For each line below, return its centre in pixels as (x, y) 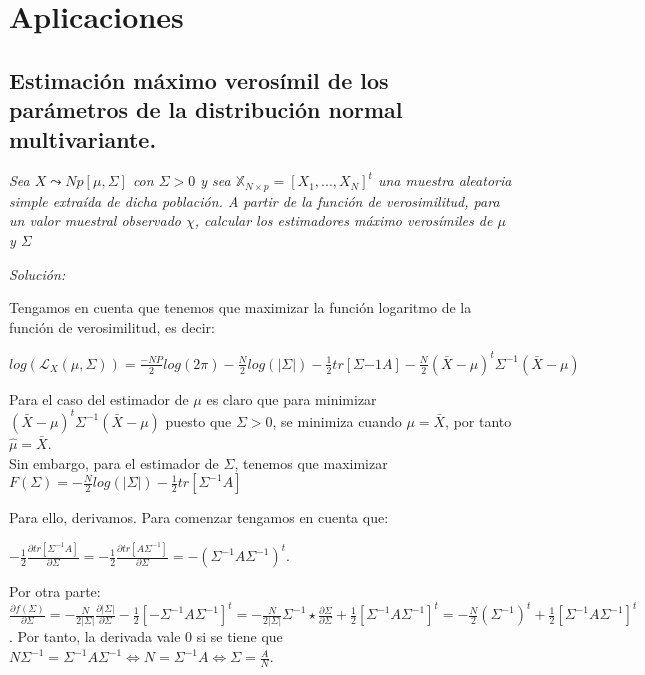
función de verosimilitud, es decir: (112, 326)
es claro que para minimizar (291, 398)
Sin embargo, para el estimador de (114, 462)
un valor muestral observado (95, 220)
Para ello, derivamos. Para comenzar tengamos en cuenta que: (199, 517)
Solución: (37, 273)
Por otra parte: (55, 591)
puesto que (198, 420)
